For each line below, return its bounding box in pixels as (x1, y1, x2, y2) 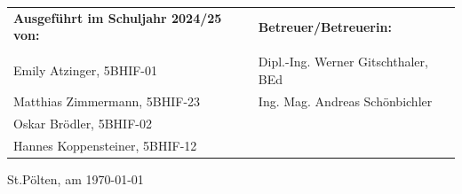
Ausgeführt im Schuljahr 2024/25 (13, 8, 222, 27)
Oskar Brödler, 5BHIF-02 (13, 113, 152, 132)
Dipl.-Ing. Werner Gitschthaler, (258, 52, 428, 71)
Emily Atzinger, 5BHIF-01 (13, 61, 158, 80)
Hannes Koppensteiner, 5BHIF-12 (13, 136, 197, 154)
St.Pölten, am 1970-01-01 (7, 169, 144, 188)
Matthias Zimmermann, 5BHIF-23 (13, 91, 201, 110)
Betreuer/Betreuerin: (258, 17, 392, 35)
